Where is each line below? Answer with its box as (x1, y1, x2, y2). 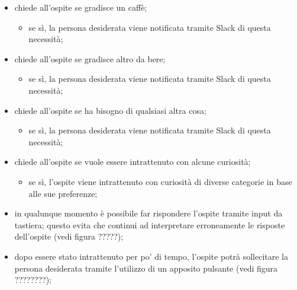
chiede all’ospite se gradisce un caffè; (14, 1, 147, 13)
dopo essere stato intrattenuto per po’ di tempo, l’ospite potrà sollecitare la (14, 250, 288, 262)
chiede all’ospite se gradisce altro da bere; (14, 52, 166, 65)
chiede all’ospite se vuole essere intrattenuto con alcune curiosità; (14, 155, 251, 168)
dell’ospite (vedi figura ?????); (14, 230, 124, 243)
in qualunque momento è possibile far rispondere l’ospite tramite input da (14, 207, 283, 219)
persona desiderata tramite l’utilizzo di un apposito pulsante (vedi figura (14, 262, 278, 274)
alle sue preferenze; (28, 187, 98, 199)
